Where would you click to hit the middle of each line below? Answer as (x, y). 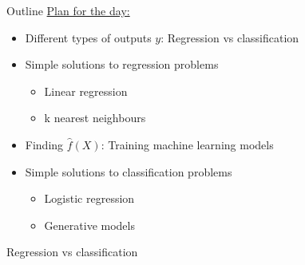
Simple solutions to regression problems (122, 64)
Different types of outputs (88, 37)
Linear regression (86, 91)
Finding (44, 144)
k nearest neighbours (95, 118)
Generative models (89, 225)
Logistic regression (89, 198)
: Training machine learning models (187, 144)
